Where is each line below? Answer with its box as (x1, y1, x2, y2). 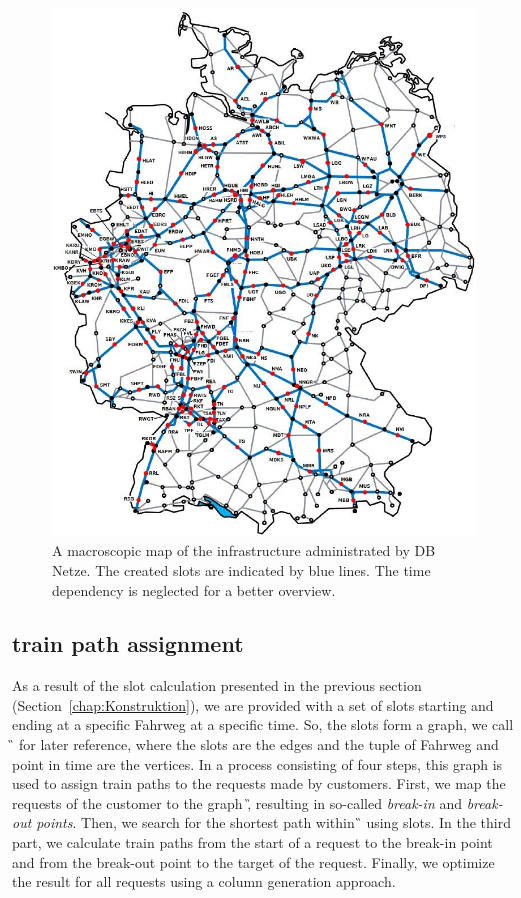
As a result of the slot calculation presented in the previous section (12, 675, 422, 696)
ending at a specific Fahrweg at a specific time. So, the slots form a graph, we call (12, 714, 514, 735)
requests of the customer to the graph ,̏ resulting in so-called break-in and (12, 792, 462, 813)
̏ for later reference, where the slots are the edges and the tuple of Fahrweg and (12, 734, 499, 755)
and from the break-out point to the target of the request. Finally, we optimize (12, 851, 495, 872)
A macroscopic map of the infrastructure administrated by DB (52, 540, 436, 561)
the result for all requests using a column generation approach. (12, 871, 396, 892)
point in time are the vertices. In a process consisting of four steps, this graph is (12, 753, 503, 774)
